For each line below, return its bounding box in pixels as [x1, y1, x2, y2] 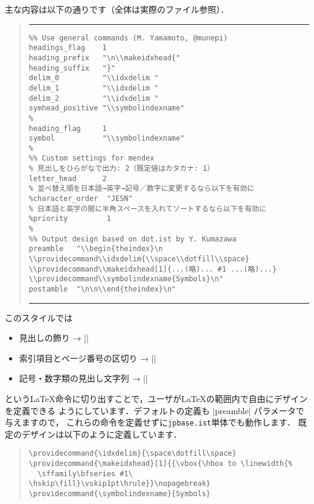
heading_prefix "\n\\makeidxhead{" [28, 53, 181, 62]
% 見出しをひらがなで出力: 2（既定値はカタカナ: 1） [28, 164, 214, 173]
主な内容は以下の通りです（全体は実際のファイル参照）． [5, 3, 229, 15]
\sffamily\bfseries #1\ [37, 469, 133, 478]
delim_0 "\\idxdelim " [28, 74, 159, 83]
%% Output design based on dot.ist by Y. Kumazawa [28, 234, 237, 243]
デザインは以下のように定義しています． [21, 427, 182, 440]
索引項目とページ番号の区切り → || [19, 351, 156, 364]
